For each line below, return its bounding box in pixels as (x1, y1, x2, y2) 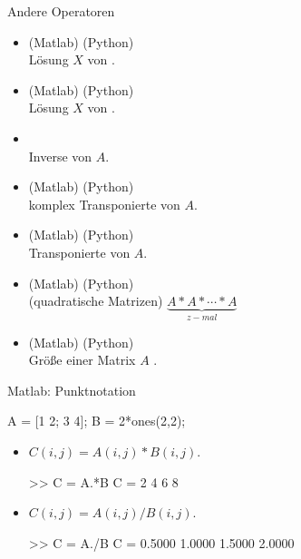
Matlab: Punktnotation (7, 380, 136, 399)
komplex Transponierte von (28, 194, 180, 213)
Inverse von (28, 146, 92, 165)
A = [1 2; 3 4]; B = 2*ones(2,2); (7, 411, 186, 430)
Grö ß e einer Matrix (28, 350, 136, 369)
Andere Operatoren (7, 2, 115, 20)
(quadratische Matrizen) (28, 291, 163, 310)
